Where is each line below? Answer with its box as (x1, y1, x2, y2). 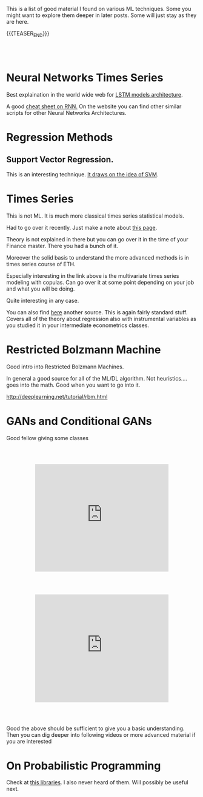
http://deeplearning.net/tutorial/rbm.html (6, 393, 108, 400)
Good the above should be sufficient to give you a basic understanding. (6, 725, 185, 732)
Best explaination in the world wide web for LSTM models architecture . (6, 91, 183, 98)
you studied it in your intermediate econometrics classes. (6, 322, 150, 329)
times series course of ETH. (6, 260, 76, 267)
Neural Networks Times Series (6, 71, 164, 85)
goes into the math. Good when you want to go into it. (6, 381, 141, 388)
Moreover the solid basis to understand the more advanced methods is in (6, 254, 189, 261)
